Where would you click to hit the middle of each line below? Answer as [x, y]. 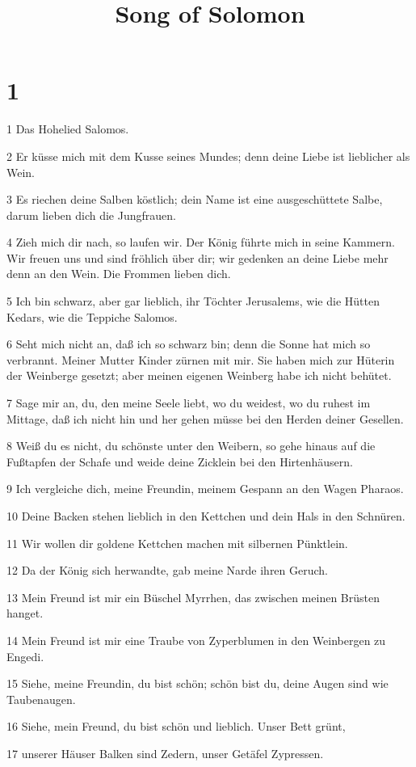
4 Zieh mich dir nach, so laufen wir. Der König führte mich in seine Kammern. [201, 242]
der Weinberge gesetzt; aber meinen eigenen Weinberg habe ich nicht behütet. [199, 375]
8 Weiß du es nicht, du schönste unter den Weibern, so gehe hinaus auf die [191, 446]
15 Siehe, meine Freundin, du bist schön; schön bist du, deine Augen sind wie [197, 683]
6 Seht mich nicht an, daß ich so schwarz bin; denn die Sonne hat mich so [189, 344]
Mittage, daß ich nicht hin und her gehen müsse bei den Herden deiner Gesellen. [205, 418]
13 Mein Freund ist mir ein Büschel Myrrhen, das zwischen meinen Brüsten [193, 597]
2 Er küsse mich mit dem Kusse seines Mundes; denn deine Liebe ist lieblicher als [208, 156]
